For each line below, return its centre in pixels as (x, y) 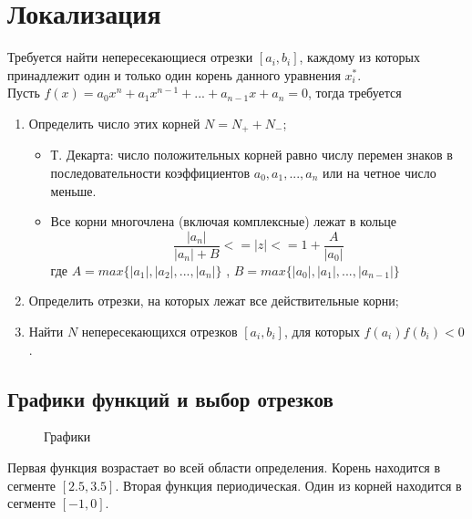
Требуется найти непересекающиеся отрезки (130, 57)
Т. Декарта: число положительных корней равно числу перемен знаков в (251, 155)
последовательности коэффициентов (150, 172)
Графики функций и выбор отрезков (170, 398)
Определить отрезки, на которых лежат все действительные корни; (214, 301)
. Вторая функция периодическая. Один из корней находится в (288, 485)
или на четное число (380, 172)
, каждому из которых (359, 57)
